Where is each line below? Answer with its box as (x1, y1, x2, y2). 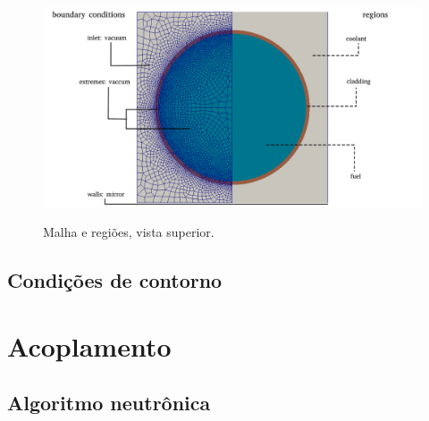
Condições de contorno (7, 266, 223, 294)
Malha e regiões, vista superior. (43, 223, 214, 241)
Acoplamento (7, 327, 172, 364)
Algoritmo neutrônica (7, 389, 211, 417)
